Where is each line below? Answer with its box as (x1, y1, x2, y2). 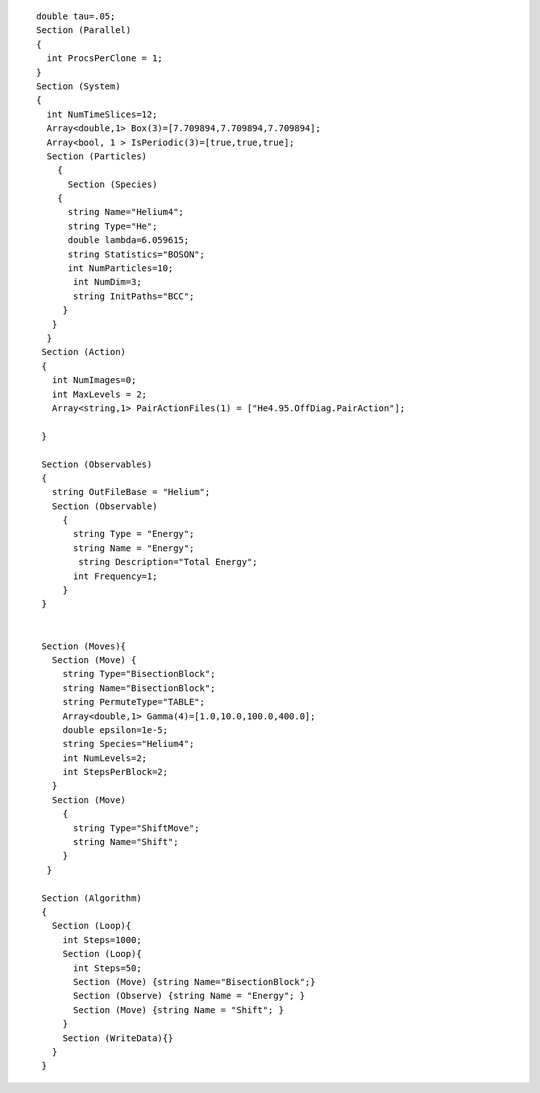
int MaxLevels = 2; (51, 388, 148, 400)
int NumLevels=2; (62, 752, 148, 764)
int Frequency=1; (73, 570, 158, 582)
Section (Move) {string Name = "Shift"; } (73, 1004, 285, 1015)
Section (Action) (41, 346, 127, 358)
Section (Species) (67, 178, 158, 190)
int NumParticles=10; (67, 263, 174, 274)
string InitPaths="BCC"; (73, 290, 195, 302)
